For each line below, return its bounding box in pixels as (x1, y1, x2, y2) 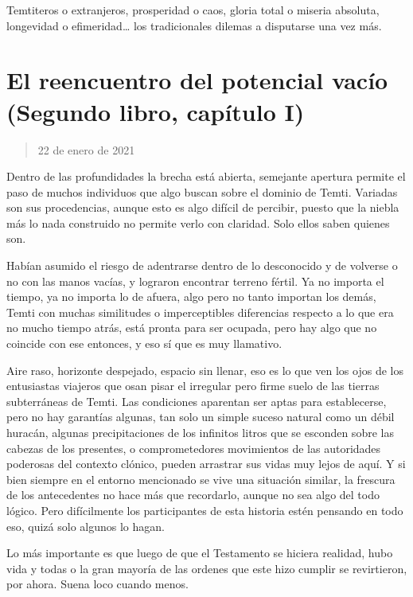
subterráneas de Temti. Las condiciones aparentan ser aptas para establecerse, (6, 392, 387, 409)
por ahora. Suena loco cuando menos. (6, 576, 189, 592)
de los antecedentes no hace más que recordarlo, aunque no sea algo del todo (6, 486, 380, 503)
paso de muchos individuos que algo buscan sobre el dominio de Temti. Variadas (6, 183, 398, 200)
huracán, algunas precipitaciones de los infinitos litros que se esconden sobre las (6, 424, 394, 440)
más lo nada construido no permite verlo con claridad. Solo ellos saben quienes (6, 214, 390, 231)
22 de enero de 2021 (37, 141, 135, 158)
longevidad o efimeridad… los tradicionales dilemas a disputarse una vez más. (6, 17, 382, 33)
